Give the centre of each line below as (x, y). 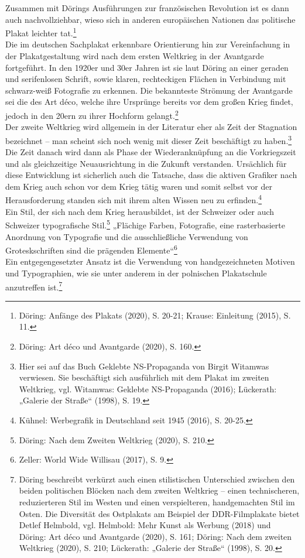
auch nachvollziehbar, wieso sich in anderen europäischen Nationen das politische (150, 19)
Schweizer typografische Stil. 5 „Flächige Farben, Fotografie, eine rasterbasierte (145, 224)
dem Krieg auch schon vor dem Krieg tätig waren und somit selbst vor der (139, 186)
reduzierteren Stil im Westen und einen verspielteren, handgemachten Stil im (157, 501)
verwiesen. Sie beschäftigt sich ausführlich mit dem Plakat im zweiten (144, 377)
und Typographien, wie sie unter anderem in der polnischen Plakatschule (136, 273)
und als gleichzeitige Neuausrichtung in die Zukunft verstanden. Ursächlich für (146, 163)
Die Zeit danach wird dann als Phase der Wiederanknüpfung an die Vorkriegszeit (151, 152)
